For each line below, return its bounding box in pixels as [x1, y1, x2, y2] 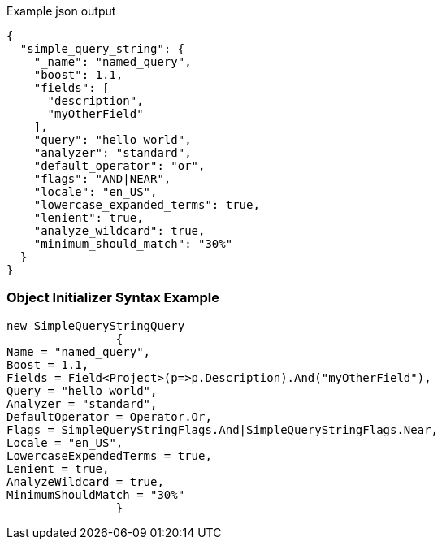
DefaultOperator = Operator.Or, [6, 409, 212, 423]
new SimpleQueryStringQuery [6, 318, 185, 332]
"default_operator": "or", [33, 159, 206, 172]
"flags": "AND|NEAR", [33, 172, 171, 185]
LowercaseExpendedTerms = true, [6, 448, 212, 462]
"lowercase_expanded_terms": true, [33, 198, 260, 211]
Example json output [6, 4, 116, 18]
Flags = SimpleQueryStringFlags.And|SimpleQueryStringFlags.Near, [6, 422, 439, 436]
